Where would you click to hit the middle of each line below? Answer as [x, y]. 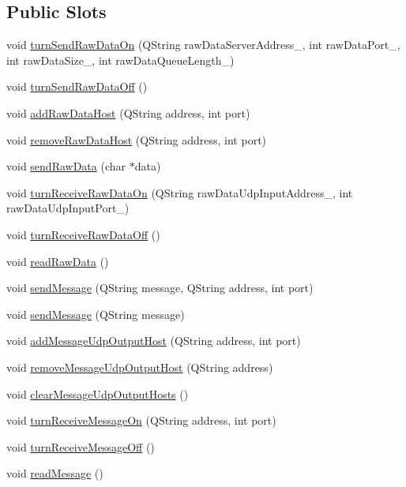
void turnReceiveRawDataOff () [83, 234]
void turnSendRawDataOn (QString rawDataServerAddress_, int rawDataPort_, [203, 45]
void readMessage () [55, 473]
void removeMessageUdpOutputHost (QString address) [140, 367]
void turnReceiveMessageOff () [81, 446]
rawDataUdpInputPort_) [68, 208]
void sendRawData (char [66, 166]
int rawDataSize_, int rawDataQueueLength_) [120, 60]
